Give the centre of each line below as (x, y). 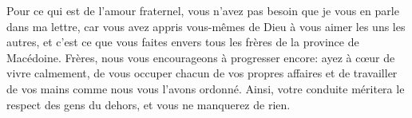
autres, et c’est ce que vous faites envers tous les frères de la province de (183, 42)
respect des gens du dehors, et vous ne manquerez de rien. (149, 104)
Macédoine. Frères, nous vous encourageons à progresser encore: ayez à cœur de (201, 57)
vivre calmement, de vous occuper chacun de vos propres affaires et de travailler (202, 73)
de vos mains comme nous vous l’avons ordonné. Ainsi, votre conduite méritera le (206, 88)
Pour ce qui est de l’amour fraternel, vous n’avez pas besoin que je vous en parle (203, 10)
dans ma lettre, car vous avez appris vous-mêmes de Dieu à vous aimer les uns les (206, 26)
